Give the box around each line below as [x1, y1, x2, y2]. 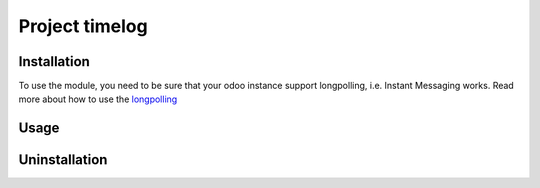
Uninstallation [18, 151, 108, 169]
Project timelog [18, 15, 149, 37]
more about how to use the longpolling [18, 93, 178, 105]
